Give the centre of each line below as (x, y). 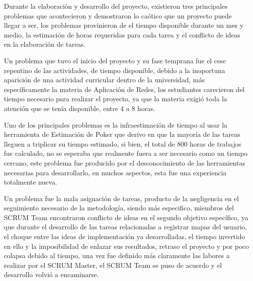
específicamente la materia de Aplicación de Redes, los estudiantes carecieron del (124, 89)
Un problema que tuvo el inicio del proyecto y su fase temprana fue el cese (115, 60)
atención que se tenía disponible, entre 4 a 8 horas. (80, 108)
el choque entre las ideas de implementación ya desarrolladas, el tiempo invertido (125, 236)
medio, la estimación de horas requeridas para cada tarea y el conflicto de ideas (122, 34)
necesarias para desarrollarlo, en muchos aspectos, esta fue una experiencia (115, 172)
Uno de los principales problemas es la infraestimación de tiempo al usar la (116, 124)
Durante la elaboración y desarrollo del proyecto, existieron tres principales (116, 6)
